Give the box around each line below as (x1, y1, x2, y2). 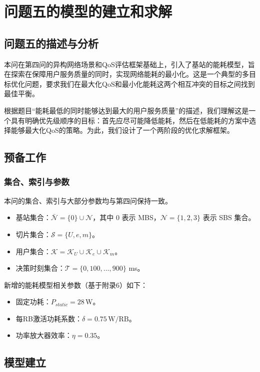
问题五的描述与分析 (4, 35, 98, 51)
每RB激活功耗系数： (15, 313, 82, 323)
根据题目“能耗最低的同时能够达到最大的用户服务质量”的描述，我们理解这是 (4, 105, 249, 115)
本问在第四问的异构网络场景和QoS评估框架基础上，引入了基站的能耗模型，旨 (4, 59, 255, 69)
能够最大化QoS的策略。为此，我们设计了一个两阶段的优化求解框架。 (10, 125, 234, 135)
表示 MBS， (121, 212, 160, 223)
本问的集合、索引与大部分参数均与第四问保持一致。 (4, 195, 172, 206)
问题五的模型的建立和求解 (4, 1, 172, 22)
